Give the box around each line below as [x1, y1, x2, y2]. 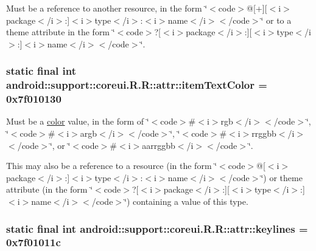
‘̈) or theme [261, 171, 303, 184]
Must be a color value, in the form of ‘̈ [6, 115, 149, 128]
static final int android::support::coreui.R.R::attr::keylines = [6, 221, 308, 236]
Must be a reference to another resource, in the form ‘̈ [6, 2, 208, 14]
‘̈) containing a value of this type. [124, 195, 248, 207]
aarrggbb [142, 139, 175, 151]
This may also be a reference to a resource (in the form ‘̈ [6, 159, 217, 172]
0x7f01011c [6, 235, 61, 250]
